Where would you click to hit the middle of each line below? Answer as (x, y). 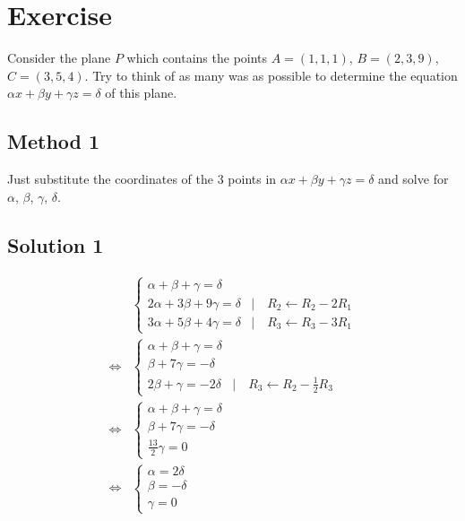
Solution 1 (56, 244)
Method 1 (54, 141)
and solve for (413, 179)
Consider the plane (59, 58)
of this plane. (141, 93)
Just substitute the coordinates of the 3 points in (142, 179)
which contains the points (197, 58)
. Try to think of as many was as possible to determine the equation (271, 75)
